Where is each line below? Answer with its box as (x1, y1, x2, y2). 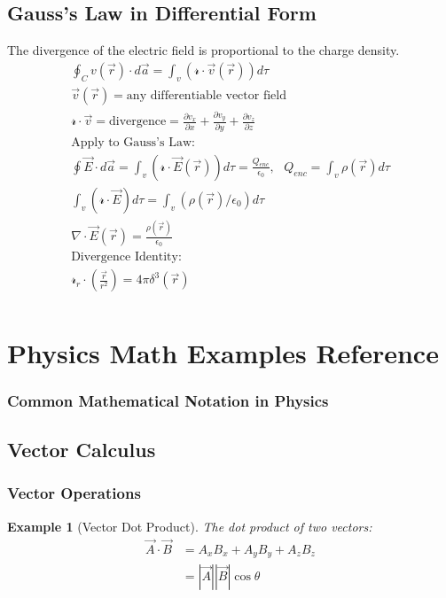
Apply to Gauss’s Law (71, 136, 192, 149)
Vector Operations (7, 482, 141, 504)
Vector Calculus (7, 436, 156, 463)
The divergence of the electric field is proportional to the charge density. (7, 41, 400, 59)
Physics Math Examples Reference (7, 334, 439, 370)
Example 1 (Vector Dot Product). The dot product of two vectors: (7, 516, 372, 535)
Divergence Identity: (71, 251, 182, 264)
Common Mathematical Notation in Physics (7, 389, 329, 411)
